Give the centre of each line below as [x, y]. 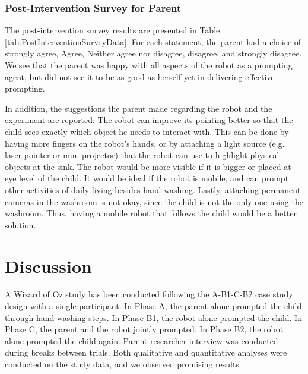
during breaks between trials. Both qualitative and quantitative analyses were [146, 352]
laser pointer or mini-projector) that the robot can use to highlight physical [142, 155]
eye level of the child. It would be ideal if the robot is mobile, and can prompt [147, 178]
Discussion [48, 265]
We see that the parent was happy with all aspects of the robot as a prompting [149, 65]
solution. [20, 224]
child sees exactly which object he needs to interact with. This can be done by [147, 131]
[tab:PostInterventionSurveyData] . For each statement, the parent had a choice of [153, 41]
